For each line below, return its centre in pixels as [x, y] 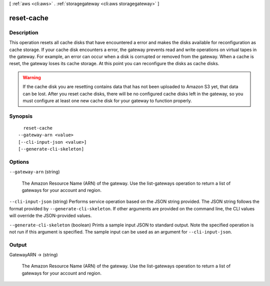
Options [19, 162]
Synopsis [21, 116]
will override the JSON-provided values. [50, 216]
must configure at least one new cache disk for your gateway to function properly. [107, 101]
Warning [32, 77]
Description [24, 33]
